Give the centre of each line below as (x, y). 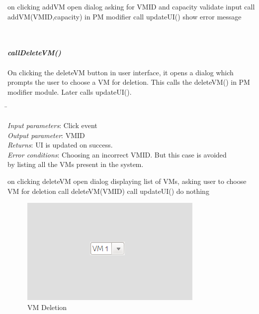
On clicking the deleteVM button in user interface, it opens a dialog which (121, 72)
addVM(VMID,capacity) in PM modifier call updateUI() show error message (125, 16)
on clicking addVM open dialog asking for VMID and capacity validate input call (131, 6)
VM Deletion (47, 307)
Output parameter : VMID (46, 135)
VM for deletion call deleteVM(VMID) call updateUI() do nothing (108, 191)
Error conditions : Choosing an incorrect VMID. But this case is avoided (117, 154)
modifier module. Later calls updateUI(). (70, 91)
